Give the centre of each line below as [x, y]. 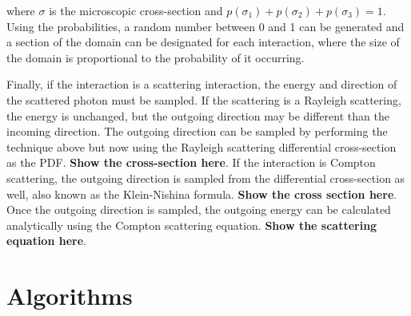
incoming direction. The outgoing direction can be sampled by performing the [197, 131]
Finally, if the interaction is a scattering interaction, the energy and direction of [202, 84]
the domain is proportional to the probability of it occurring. [156, 57]
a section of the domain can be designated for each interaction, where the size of [203, 42]
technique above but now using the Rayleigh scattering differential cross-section [202, 146]
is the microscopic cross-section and [136, 10]
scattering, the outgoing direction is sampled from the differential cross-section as [206, 178]
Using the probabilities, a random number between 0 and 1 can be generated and [205, 26]
